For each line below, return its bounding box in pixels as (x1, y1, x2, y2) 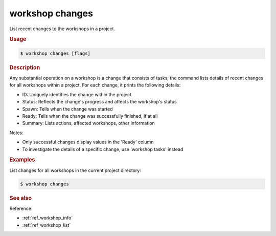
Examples (9, 156, 35, 163)
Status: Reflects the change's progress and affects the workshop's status (22, 99, 177, 105)
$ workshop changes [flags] (20, 50, 90, 56)
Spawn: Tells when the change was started (22, 105, 113, 112)
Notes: (9, 130, 24, 136)
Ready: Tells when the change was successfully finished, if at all (22, 113, 158, 119)
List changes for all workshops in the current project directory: (9, 167, 142, 174)
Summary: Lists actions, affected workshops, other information (22, 120, 155, 126)
